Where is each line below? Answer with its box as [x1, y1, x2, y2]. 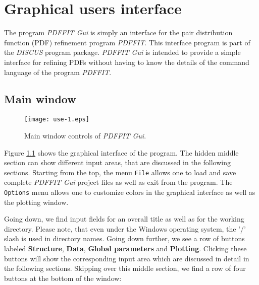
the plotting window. [4, 196, 69, 207]
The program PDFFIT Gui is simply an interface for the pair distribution [4, 27, 233, 38]
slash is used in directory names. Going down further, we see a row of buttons [4, 233, 245, 244]
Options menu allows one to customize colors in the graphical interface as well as [4, 186, 255, 197]
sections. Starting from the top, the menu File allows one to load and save [4, 167, 236, 177]
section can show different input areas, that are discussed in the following [4, 157, 231, 168]
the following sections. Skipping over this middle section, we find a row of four [4, 263, 246, 273]
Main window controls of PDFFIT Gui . [24, 130, 146, 140]
